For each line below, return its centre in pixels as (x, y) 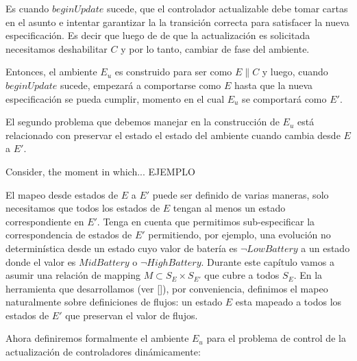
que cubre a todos (242, 275)
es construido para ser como (173, 72)
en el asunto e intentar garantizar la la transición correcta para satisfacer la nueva (177, 22)
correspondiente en (45, 221)
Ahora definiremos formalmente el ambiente (97, 338)
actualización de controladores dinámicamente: (103, 352)
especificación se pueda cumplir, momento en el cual (115, 98)
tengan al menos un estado (229, 208)
